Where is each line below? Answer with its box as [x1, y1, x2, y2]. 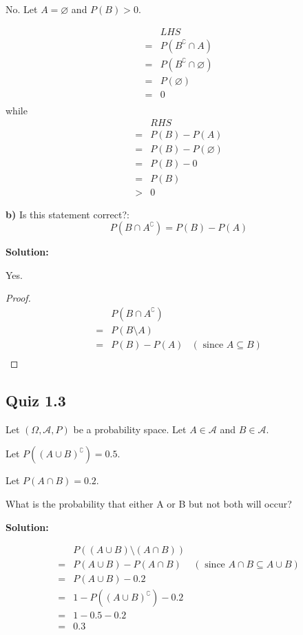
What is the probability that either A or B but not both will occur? [6, 497, 292, 511]
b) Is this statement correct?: [6, 207, 129, 221]
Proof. [6, 291, 31, 305]
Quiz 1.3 [6, 390, 66, 411]
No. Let [6, 2, 38, 16]
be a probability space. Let [73, 421, 187, 436]
